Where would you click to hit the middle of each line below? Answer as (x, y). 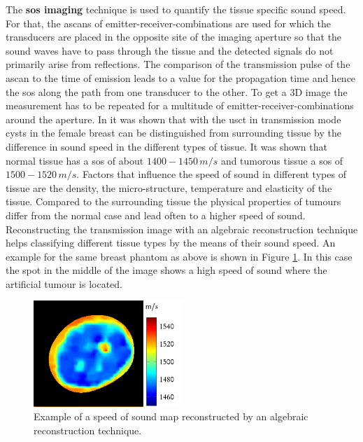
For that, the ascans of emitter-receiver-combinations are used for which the (169, 23)
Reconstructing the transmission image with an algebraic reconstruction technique (182, 229)
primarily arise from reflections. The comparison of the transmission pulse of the (178, 64)
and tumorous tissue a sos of (282, 160)
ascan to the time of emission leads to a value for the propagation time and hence (181, 77)
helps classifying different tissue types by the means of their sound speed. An (171, 243)
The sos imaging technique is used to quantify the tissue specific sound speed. (176, 9)
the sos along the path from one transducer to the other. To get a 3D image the (177, 91)
